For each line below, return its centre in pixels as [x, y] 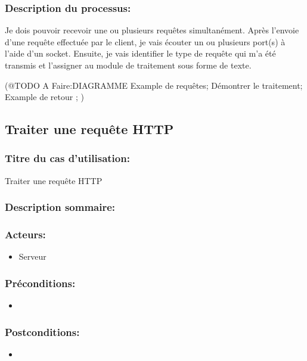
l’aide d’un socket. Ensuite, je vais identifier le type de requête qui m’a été [140, 53]
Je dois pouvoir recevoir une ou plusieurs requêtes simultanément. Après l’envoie [152, 30]
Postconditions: [42, 332]
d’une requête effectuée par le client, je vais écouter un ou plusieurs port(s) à [145, 41]
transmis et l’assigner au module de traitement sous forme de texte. [128, 65]
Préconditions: [40, 283]
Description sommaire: [60, 207]
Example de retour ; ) [44, 97]
